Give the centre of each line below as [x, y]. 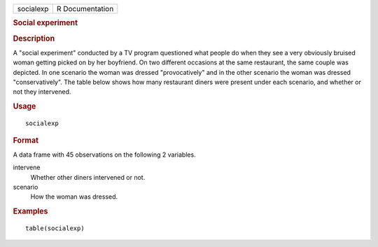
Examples [30, 211]
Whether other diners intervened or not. [88, 177]
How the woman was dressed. [74, 197]
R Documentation [85, 9]
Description [34, 38]
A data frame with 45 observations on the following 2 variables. [104, 155]
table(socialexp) [55, 228]
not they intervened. [42, 92]
